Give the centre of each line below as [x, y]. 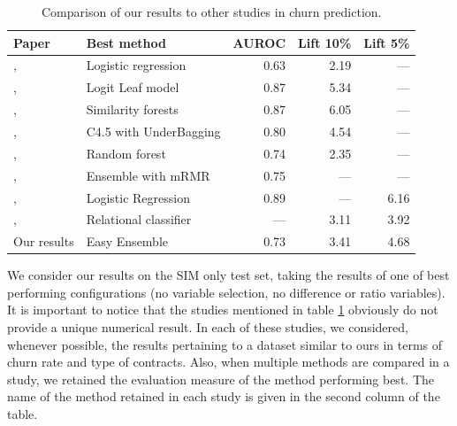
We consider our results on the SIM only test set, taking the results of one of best [228, 275]
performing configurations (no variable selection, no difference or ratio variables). [226, 292]
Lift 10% [325, 42]
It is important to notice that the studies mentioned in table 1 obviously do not [223, 310]
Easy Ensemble [127, 241]
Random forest [126, 153]
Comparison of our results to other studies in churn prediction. [211, 12]
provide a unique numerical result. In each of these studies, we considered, [208, 327]
